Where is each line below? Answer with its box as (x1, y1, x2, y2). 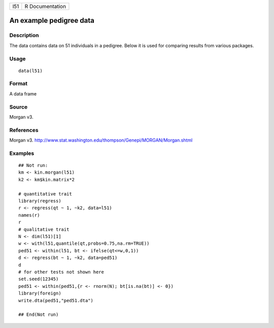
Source (9, 103, 28, 110)
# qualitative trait (18, 226, 70, 232)
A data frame (9, 90, 37, 96)
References (9, 126, 39, 134)
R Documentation (24, 3, 66, 10)
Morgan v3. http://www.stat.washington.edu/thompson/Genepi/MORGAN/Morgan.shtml (9, 137, 193, 143)
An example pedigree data (9, 16, 95, 25)
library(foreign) (18, 290, 61, 297)
